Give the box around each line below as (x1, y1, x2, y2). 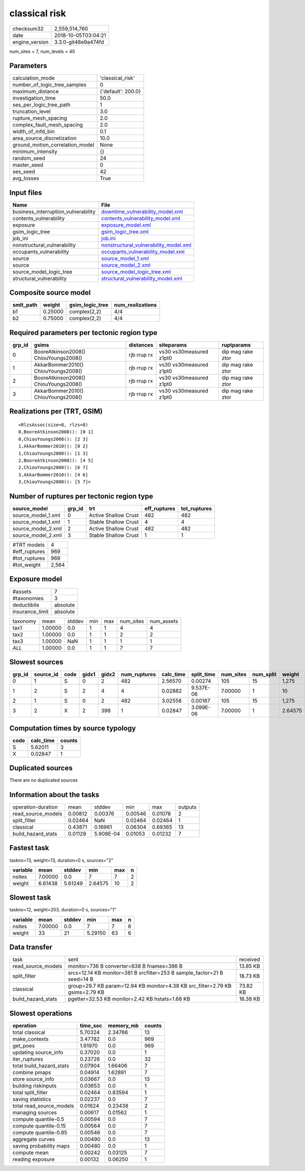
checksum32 (12, 25, 44, 32)
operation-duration (12, 803, 58, 811)
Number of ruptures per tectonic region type (9, 492, 154, 500)
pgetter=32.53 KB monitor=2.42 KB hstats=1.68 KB (68, 995, 191, 1002)
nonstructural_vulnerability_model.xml (101, 241, 192, 248)
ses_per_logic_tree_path (12, 101, 71, 108)
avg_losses (12, 175, 39, 182)
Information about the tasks (9, 790, 100, 799)
